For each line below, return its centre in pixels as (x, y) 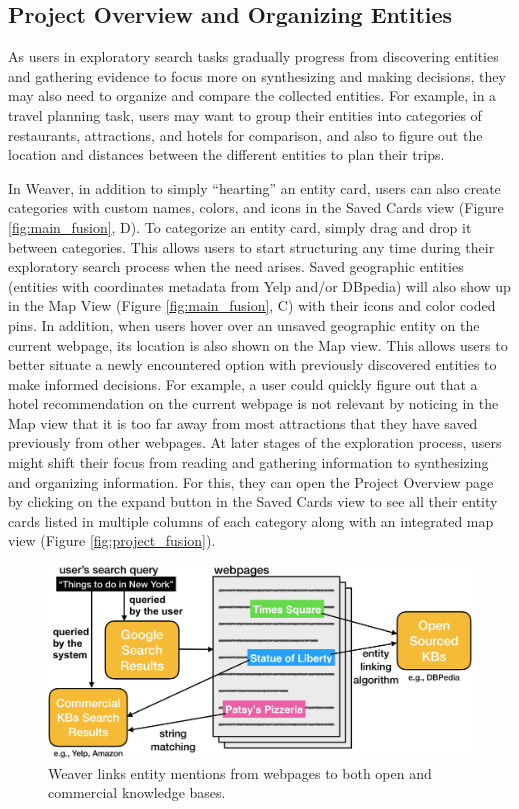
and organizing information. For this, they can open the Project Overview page (251, 481)
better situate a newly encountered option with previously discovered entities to (252, 364)
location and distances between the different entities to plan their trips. (226, 154)
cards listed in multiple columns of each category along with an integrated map (251, 520)
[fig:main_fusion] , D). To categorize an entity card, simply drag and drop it (240, 226)
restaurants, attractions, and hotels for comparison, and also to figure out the (245, 134)
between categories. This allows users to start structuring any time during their (251, 246)
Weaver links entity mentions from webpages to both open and (240, 772)
